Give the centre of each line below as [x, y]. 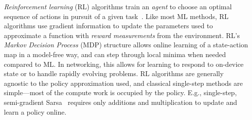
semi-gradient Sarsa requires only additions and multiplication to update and [121, 102]
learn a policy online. [35, 111]
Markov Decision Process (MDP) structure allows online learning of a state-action [126, 45]
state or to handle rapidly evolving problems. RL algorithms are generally [114, 73]
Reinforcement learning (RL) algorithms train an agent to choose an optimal [118, 6]
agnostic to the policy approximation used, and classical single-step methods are [123, 83]
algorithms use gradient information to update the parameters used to [108, 26]
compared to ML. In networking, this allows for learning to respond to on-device [124, 64]
